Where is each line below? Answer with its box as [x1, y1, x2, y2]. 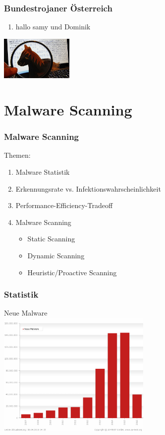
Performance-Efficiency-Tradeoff [15, 200, 113, 211]
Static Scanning [27, 233, 75, 244]
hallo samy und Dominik [15, 21, 91, 32]
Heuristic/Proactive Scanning [27, 267, 117, 277]
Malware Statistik [15, 166, 70, 177]
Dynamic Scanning [27, 250, 85, 260]
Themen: [4, 150, 31, 160]
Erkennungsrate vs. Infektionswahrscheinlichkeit [15, 183, 161, 194]
